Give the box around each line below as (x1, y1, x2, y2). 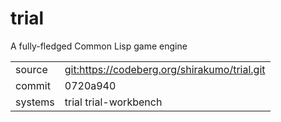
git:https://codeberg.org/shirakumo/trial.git (64, 62, 266, 76)
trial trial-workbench (64, 95, 163, 109)
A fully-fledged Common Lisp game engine (10, 40, 188, 52)
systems (15, 95, 55, 109)
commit (15, 78, 51, 92)
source (15, 62, 48, 76)
